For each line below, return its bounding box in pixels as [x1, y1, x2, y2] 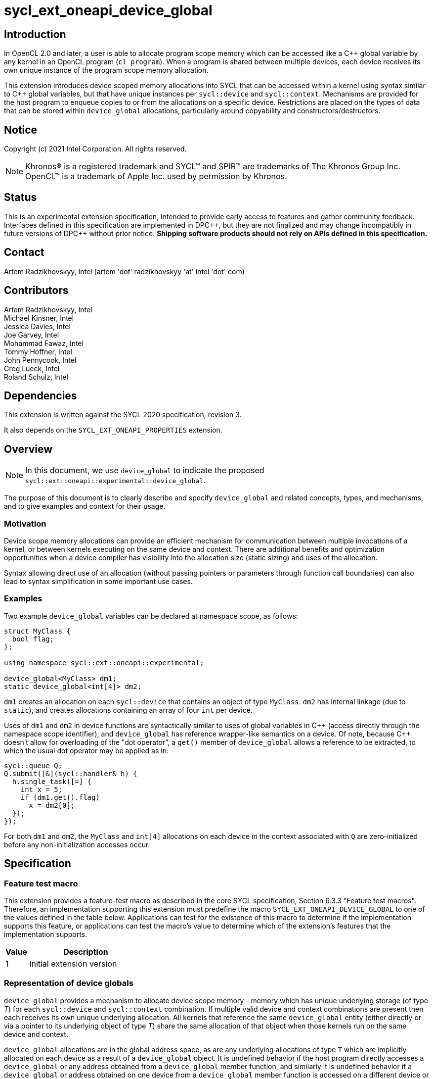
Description [63, 946, 108, 957]
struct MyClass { [4, 627, 71, 635]
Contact [4, 246, 44, 259]
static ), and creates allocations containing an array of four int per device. [4, 705, 253, 714]
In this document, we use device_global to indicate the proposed [25, 465, 264, 476]
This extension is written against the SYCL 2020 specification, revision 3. [4, 410, 242, 419]
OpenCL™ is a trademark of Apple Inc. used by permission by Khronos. [25, 171, 287, 182]
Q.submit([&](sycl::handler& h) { [4, 769, 137, 778]
